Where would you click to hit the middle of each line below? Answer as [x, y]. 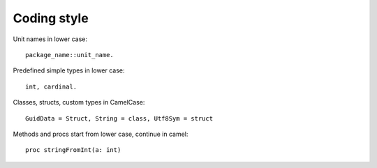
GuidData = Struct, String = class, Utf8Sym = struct [119, 118]
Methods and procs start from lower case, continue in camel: [101, 134]
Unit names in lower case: [50, 39]
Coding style [51, 18]
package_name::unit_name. [70, 55]
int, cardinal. [51, 86]
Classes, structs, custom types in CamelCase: [79, 102]
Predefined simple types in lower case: [69, 70]
